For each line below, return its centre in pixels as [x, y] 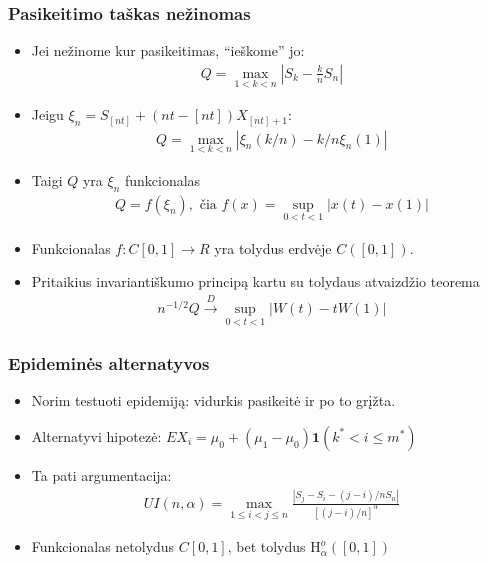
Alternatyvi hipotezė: [96, 435]
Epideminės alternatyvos [109, 363]
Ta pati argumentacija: [101, 474]
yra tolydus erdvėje [273, 247]
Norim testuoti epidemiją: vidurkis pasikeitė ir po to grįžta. [213, 400]
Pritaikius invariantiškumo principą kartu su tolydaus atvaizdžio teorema [255, 281]
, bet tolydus [266, 546]
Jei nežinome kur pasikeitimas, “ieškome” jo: [168, 50]
